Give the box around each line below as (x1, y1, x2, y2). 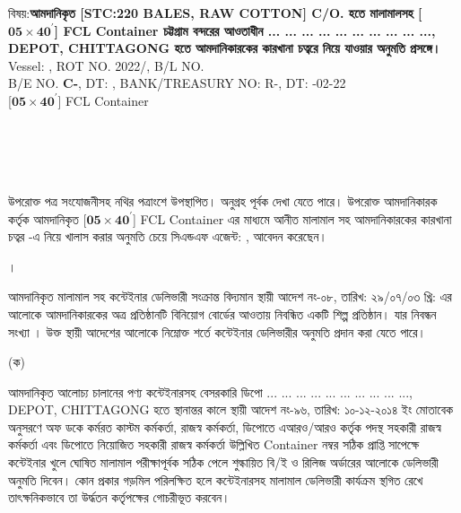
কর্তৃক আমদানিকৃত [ (8, 209, 87, 228)
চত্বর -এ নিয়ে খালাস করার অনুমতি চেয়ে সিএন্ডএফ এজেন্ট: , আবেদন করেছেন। (8, 227, 327, 246)
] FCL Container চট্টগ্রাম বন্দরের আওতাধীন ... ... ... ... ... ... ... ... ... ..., (54, 21, 436, 39)
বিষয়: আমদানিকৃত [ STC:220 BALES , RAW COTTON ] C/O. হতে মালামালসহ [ (8, 4, 422, 22)
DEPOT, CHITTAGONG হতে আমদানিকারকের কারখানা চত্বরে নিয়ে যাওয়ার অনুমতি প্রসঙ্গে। (8, 39, 441, 57)
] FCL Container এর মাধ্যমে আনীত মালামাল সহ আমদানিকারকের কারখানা (133, 209, 452, 228)
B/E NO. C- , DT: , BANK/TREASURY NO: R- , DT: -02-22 (8, 74, 346, 92)
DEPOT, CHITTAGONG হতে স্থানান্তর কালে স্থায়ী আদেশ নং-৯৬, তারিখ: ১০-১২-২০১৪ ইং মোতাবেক (8, 400, 453, 419)
